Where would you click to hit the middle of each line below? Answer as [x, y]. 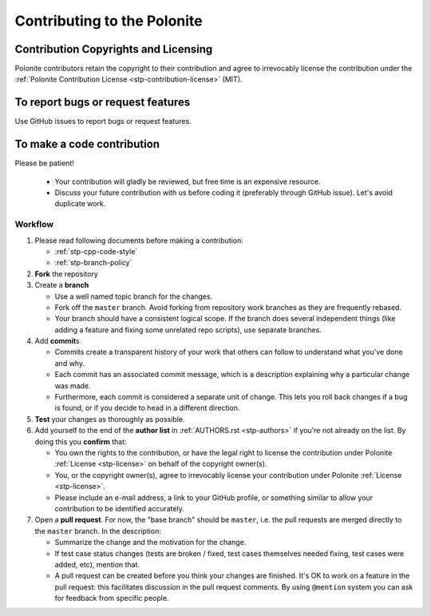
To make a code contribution [87, 144]
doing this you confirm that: [81, 441]
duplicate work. [80, 204]
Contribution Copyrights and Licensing [114, 49]
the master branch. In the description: [98, 531]
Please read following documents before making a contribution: [139, 240]
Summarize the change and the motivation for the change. [150, 542]
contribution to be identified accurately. [120, 508]
